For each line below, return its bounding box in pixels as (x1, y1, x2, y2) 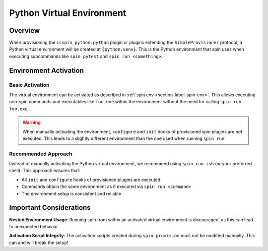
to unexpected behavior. (9, 223, 59, 229)
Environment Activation (9, 66, 84, 74)
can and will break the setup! (9, 240, 68, 246)
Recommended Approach (9, 150, 72, 157)
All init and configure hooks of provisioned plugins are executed (21, 177, 161, 183)
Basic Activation (9, 81, 50, 88)
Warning (22, 120, 41, 125)
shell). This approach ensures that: (9, 168, 80, 174)
